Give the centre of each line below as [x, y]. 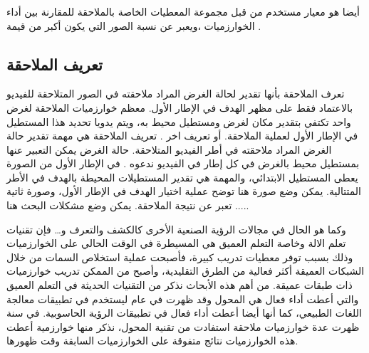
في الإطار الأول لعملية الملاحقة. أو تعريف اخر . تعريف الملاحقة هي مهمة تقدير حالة [182, 136]
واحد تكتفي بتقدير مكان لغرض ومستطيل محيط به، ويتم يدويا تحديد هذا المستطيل [179, 121]
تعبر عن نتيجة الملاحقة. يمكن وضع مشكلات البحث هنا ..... [128, 205]
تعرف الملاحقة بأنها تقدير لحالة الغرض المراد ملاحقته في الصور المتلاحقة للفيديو [176, 94]
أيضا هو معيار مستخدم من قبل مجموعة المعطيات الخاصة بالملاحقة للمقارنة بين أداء [183, 11]
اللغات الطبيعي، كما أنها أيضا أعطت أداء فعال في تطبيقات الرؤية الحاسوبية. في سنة [184, 313]
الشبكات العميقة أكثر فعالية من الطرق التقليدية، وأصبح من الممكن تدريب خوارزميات [186, 271]
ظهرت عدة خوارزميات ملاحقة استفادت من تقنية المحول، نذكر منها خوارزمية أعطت [183, 326]
